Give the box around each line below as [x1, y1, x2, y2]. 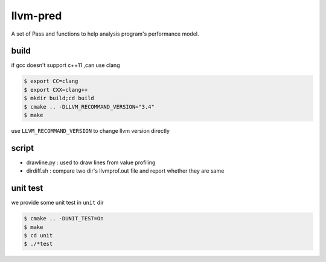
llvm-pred [11, 9, 62, 22]
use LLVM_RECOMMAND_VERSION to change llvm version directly [11, 127, 170, 134]
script [11, 142, 34, 153]
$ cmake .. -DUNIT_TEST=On [24, 215, 104, 222]
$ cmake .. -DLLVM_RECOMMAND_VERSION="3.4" [24, 103, 155, 110]
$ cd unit [24, 232, 53, 238]
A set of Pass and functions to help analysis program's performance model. [11, 30, 199, 37]
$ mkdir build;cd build [24, 95, 95, 102]
